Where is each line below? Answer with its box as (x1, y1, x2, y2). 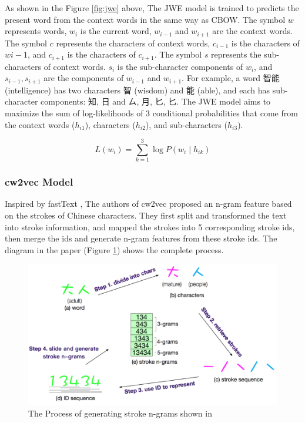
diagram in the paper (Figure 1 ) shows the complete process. (5, 243, 224, 256)
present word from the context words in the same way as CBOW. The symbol (5, 13, 286, 25)
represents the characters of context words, (56, 36, 210, 49)
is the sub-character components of (117, 60, 243, 72)
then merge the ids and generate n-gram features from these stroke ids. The (5, 232, 277, 244)
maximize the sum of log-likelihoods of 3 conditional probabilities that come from (5, 106, 298, 119)
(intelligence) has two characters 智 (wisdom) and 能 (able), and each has (5, 83, 270, 96)
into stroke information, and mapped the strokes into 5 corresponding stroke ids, (5, 220, 295, 233)
